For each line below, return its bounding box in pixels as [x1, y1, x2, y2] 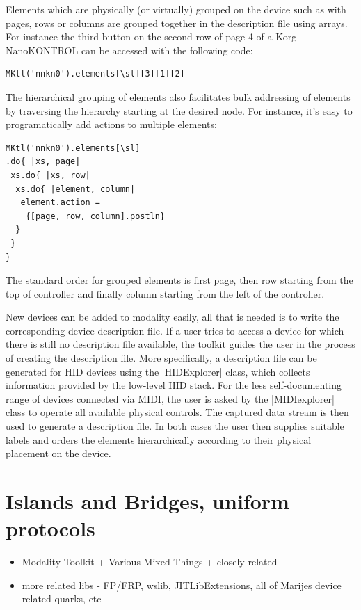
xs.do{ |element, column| [15, 184, 136, 194]
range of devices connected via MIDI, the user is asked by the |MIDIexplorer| [6, 391, 335, 406]
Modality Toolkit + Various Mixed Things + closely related [22, 554, 278, 569]
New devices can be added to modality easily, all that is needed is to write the [6, 310, 339, 324]
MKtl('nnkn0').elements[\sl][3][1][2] [6, 69, 185, 79]
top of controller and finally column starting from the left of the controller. [6, 286, 325, 300]
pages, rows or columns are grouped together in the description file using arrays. [6, 15, 348, 30]
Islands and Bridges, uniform [6, 487, 289, 515]
